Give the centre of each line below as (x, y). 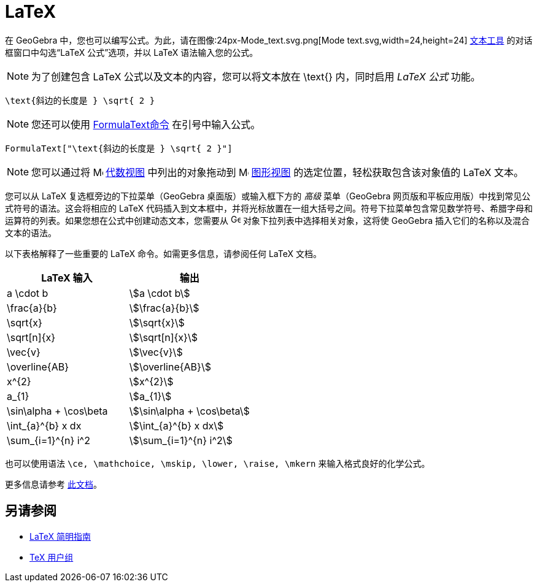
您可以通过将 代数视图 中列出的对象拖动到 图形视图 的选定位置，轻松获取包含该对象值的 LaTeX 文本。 (277, 172)
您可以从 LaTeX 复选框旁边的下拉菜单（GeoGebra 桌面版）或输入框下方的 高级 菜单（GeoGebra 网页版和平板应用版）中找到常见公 (268, 196)
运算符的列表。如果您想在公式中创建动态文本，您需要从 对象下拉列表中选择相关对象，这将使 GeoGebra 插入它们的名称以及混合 (268, 220)
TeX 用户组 (52, 557)
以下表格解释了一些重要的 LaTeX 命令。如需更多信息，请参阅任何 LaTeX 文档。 (163, 253)
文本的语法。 (31, 232)
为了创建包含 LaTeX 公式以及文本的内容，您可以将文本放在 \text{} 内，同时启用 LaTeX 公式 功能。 (256, 76)
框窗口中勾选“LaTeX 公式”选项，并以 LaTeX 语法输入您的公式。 (132, 52)
